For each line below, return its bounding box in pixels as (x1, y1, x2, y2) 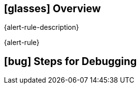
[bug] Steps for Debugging (4, 55, 137, 67)
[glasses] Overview (4, 2, 101, 15)
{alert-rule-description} (4, 23, 79, 32)
